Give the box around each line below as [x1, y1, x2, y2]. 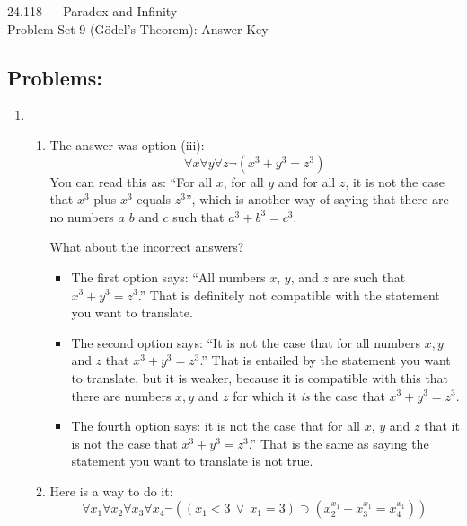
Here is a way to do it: [49, 481, 173, 500]
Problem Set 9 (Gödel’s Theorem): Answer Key [7, 19, 269, 38]
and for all [278, 172, 336, 191]
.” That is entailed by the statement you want [199, 351, 451, 370]
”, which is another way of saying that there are [185, 190, 449, 209]
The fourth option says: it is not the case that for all [71, 416, 360, 435]
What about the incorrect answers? [49, 237, 244, 256]
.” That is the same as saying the [248, 433, 429, 452]
